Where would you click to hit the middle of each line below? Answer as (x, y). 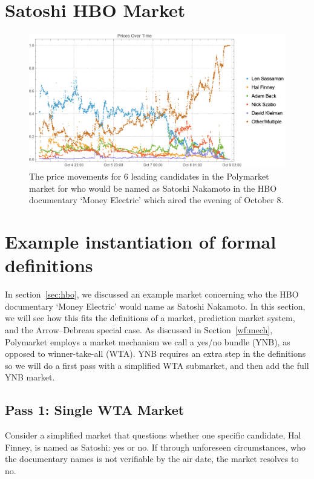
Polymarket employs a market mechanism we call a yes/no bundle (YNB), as (148, 341)
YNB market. (30, 377)
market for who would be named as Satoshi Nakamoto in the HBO (153, 188)
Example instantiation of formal (141, 242)
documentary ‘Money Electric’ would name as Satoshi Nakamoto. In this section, (155, 306)
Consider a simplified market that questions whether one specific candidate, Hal (153, 435)
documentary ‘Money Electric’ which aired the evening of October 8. (156, 200)
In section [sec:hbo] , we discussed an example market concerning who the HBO (152, 294)
